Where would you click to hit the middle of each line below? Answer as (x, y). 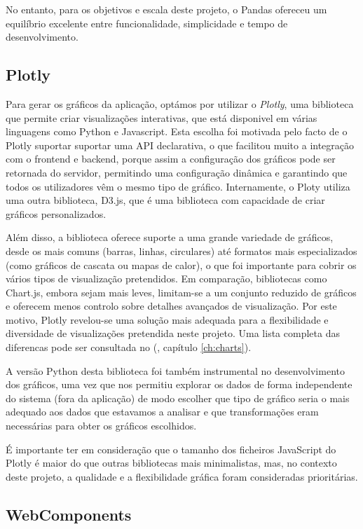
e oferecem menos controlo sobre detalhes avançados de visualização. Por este (171, 306)
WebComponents (69, 514)
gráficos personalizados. (56, 213)
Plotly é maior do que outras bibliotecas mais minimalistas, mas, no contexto (171, 463)
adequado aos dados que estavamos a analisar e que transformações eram (162, 412)
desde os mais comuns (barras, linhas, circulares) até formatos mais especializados (181, 250)
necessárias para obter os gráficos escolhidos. (101, 426)
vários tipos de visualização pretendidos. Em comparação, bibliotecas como (166, 279)
